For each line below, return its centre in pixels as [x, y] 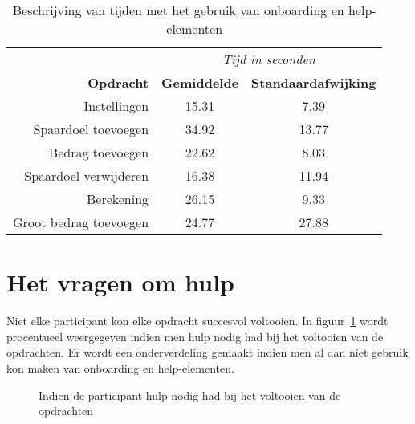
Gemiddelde [200, 82]
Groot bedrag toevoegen [81, 222]
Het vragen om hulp [120, 282]
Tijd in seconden [269, 59]
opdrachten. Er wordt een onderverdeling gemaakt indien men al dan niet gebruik [207, 352]
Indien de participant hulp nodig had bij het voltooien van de [190, 395]
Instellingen [116, 106]
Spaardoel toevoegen [91, 129]
